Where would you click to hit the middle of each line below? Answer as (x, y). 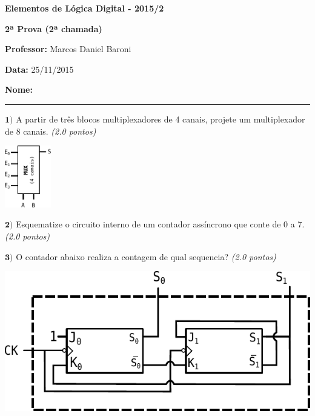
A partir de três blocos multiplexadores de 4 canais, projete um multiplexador (161, 119)
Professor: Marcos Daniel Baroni (68, 49)
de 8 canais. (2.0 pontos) (51, 131)
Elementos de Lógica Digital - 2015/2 (85, 8)
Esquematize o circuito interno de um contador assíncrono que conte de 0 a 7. (160, 224)
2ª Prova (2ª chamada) (54, 28)
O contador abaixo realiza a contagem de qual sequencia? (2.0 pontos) (146, 256)
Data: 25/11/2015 (39, 69)
